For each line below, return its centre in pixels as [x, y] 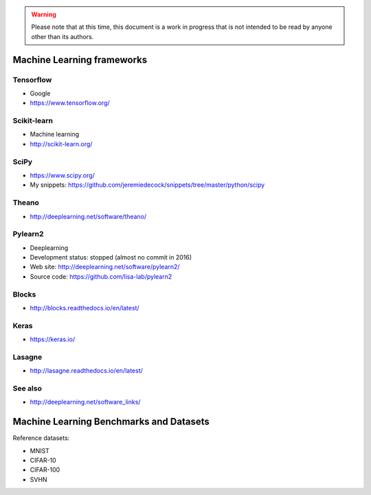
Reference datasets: [41, 438]
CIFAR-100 [45, 470]
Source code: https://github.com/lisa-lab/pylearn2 [101, 276]
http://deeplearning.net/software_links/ [85, 402]
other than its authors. [63, 36]
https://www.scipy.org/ [63, 175]
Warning [44, 14]
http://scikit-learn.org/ [61, 143]
